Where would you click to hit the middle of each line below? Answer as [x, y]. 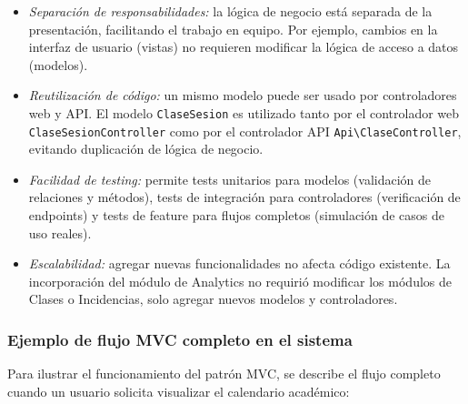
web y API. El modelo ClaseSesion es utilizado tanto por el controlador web [244, 112]
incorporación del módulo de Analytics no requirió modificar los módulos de [240, 281]
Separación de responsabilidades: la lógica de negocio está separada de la [230, 11]
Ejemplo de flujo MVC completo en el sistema [180, 339]
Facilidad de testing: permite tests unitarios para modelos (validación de [230, 179]
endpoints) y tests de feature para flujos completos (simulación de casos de [237, 215]
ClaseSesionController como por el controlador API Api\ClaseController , [245, 131]
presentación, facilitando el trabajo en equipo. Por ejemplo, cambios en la [233, 29]
